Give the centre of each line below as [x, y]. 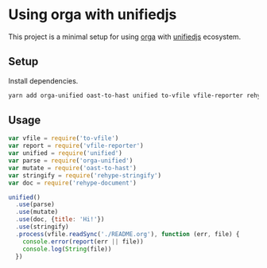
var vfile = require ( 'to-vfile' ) [64, 138]
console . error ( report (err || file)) [83, 241]
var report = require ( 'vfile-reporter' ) [76, 146]
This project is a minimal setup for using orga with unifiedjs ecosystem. [125, 37]
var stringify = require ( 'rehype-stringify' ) [85, 175]
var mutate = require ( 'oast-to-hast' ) [72, 168]
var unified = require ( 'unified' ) [66, 153]
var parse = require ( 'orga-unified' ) [71, 161]
